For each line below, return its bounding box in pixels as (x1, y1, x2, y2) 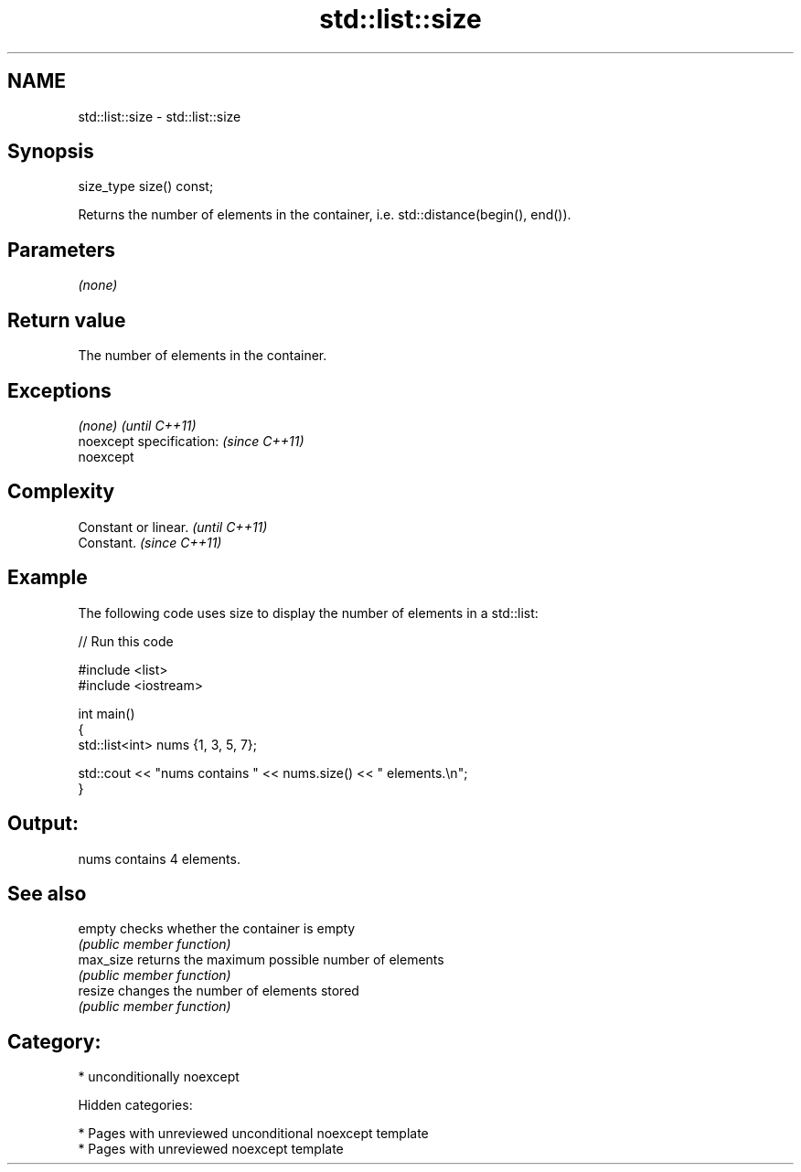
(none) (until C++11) (78, 417, 197, 433)
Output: (7, 812, 79, 836)
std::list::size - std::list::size (78, 108, 241, 124)
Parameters (7, 238, 115, 261)
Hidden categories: (78, 1097, 193, 1113)
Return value (7, 308, 126, 332)
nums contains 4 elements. (78, 850, 240, 867)
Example (7, 566, 88, 590)
